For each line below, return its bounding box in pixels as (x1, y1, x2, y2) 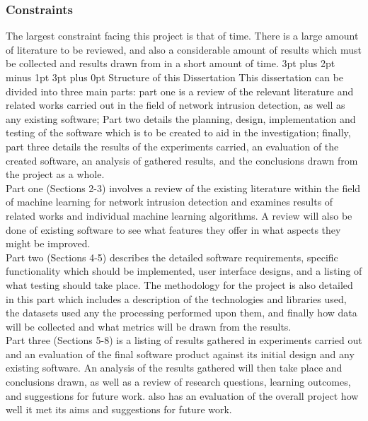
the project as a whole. (6, 167, 105, 182)
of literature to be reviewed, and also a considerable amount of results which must (6, 42, 362, 57)
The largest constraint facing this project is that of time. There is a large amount (6, 28, 359, 43)
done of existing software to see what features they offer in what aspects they (6, 222, 341, 237)
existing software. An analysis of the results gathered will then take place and (6, 360, 343, 375)
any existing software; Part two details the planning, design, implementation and (6, 111, 356, 126)
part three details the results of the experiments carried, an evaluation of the (6, 138, 339, 153)
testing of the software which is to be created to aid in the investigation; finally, (6, 125, 351, 140)
